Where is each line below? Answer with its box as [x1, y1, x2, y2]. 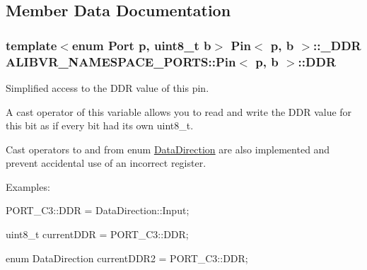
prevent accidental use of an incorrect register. [6, 155, 206, 170]
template [6, 36, 57, 54]
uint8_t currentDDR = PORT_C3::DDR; [6, 227, 189, 242]
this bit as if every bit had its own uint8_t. [6, 118, 194, 133]
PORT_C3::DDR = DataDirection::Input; [6, 203, 190, 218]
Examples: [6, 179, 50, 194]
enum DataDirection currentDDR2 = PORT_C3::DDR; [6, 250, 248, 265]
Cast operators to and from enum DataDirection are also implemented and [6, 141, 330, 156]
